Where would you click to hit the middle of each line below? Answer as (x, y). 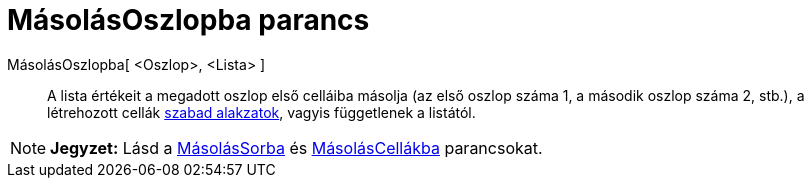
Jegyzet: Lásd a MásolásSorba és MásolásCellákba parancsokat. (296, 147)
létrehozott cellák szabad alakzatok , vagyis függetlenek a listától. (261, 112)
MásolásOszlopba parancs (188, 20)
